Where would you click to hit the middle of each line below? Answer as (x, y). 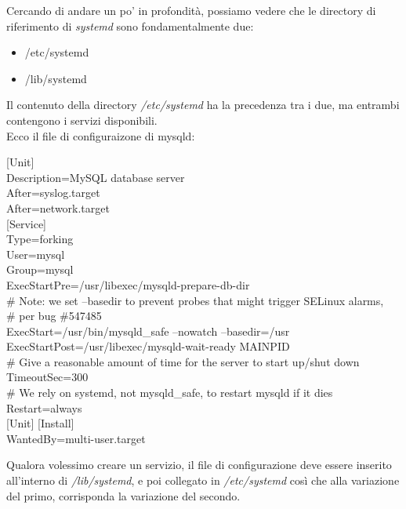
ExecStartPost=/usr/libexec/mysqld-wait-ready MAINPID (148, 346)
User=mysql (36, 254)
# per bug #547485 (54, 316)
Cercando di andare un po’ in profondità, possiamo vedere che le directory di (191, 10)
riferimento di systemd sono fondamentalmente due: (130, 25)
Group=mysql (40, 269)
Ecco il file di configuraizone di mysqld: (101, 135)
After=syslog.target (53, 193)
